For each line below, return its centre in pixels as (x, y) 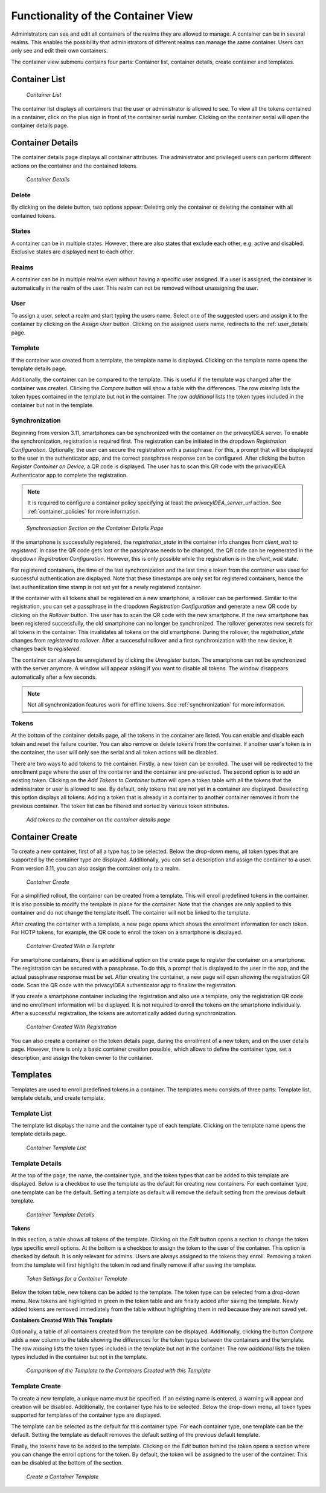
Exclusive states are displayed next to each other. (73, 252)
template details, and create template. (58, 1097)
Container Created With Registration (72, 1027)
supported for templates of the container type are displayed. (86, 1415)
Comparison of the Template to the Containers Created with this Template (119, 1371)
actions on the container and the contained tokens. (75, 166)
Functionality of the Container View (102, 16)
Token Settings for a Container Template (77, 1278)
